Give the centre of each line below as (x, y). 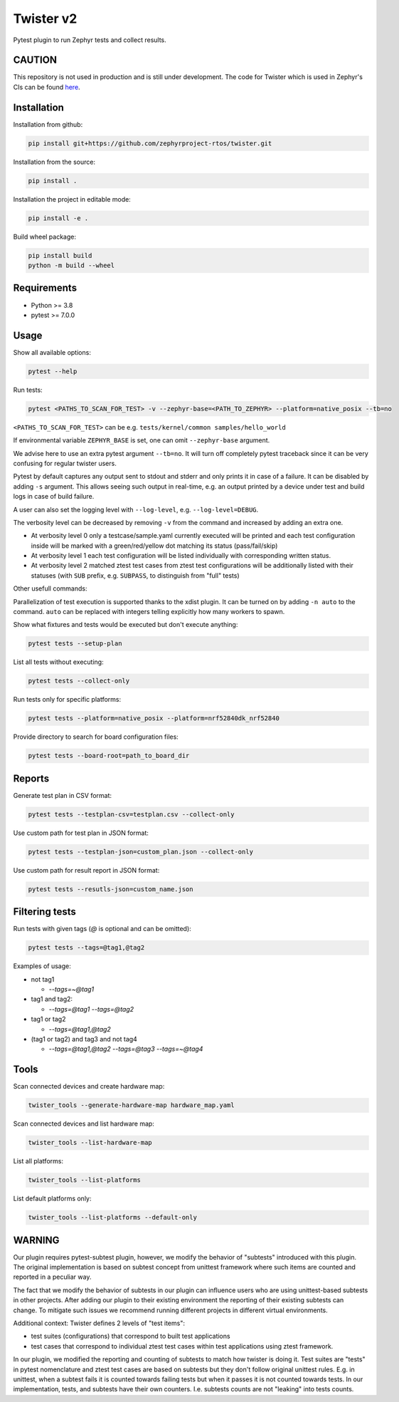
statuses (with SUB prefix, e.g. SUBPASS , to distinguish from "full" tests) (135, 575)
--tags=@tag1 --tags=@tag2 (91, 1009)
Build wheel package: (45, 237)
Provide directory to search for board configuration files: (96, 737)
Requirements (45, 288)
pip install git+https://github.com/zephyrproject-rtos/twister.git (150, 143)
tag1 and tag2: (52, 999)
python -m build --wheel (71, 266)
